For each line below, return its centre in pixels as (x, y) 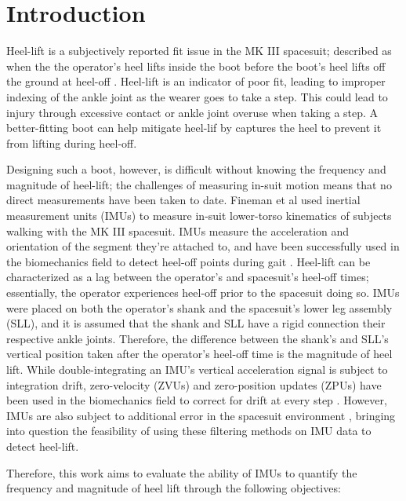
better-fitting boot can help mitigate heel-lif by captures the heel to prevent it (194, 128)
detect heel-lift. (43, 446)
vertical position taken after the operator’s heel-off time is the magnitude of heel (199, 354)
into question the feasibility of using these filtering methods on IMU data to (189, 431)
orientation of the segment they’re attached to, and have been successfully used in (203, 246)
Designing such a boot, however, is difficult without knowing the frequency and (196, 169)
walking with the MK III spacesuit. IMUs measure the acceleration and (178, 230)
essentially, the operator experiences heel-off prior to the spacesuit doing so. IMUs (203, 293)
